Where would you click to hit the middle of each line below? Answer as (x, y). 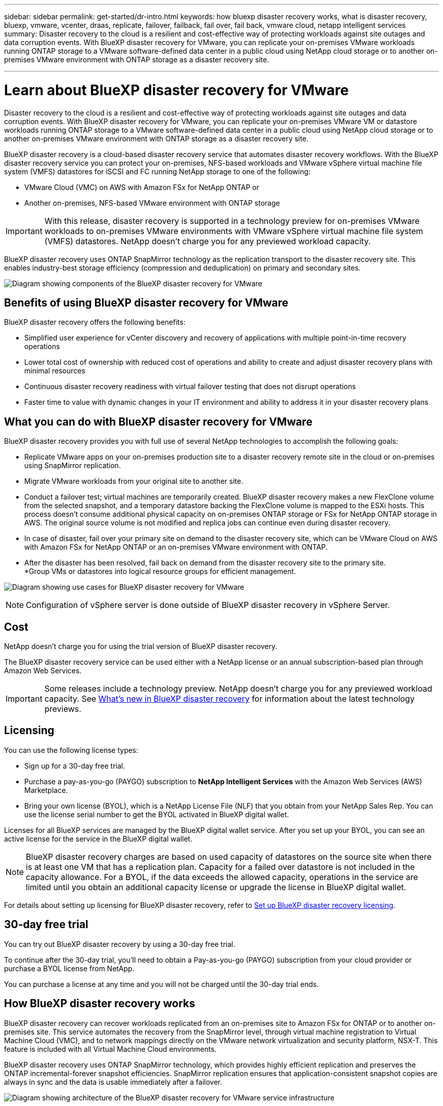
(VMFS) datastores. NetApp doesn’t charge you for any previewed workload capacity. (207, 241)
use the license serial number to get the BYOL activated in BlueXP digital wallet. (157, 814)
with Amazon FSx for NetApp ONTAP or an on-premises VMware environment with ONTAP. (176, 547)
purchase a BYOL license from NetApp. (69, 968)
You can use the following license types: (71, 750)
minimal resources (55, 371)
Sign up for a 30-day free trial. (75, 766)
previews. (63, 709)
